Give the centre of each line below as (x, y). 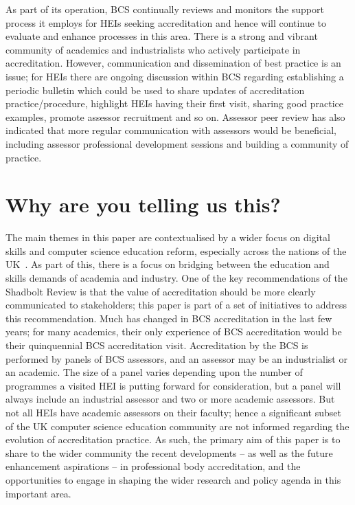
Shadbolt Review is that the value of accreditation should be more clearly (161, 291)
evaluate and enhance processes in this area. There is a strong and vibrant (162, 36)
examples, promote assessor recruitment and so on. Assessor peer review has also (175, 116)
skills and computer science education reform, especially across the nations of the (176, 250)
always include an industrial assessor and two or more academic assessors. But (170, 399)
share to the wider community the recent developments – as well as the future (169, 452)
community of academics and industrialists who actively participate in (153, 49)
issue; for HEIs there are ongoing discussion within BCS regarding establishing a (175, 76)
